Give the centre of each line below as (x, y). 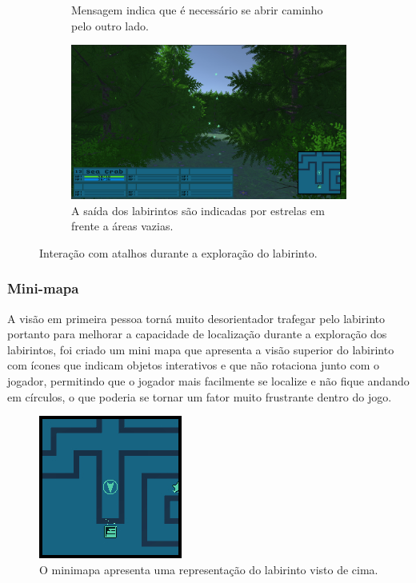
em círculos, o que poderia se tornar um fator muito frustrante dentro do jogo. (200, 396)
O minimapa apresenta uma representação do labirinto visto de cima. (209, 569)
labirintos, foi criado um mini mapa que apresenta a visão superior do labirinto (201, 349)
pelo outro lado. (110, 25)
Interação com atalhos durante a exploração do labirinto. (178, 252)
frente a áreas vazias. (122, 226)
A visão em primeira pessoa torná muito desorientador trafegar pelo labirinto (196, 318)
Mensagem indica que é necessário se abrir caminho (197, 10)
